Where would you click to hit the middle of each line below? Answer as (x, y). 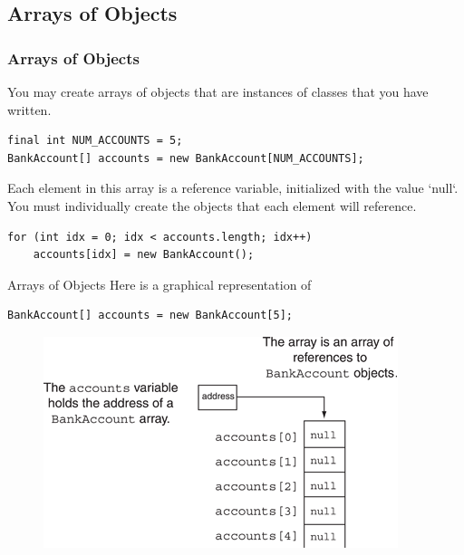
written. (29, 109)
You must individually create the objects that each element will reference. (212, 205)
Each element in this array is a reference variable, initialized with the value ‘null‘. (233, 188)
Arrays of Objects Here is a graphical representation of (159, 284)
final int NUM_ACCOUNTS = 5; (95, 141)
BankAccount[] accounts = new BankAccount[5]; (150, 316)
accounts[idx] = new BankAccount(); (144, 255)
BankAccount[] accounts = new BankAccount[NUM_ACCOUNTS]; (186, 158)
